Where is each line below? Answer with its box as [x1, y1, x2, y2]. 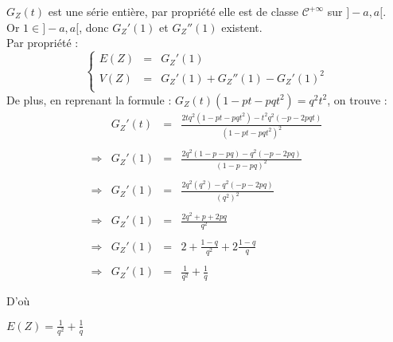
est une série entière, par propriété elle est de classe [48, 3, 299, 19]
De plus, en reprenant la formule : [6, 91, 172, 108]
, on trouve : [327, 91, 387, 108]
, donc [79, 18, 109, 35]
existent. [221, 18, 263, 35]
